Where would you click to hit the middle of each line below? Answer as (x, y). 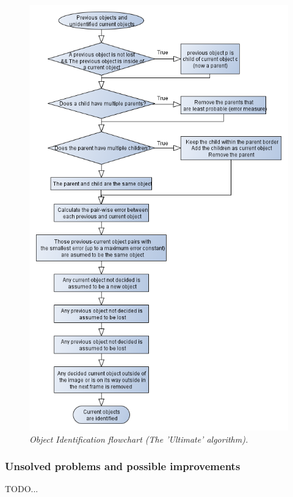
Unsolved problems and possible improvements (123, 466)
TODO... (22, 489)
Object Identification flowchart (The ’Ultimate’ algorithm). (139, 439)
